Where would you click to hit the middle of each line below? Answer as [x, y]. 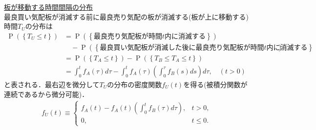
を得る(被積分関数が [215, 84]
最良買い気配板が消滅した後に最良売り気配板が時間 [182, 47]
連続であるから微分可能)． [46, 94]
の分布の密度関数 [135, 84]
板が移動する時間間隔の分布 [48, 7]
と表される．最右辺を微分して [52, 84]
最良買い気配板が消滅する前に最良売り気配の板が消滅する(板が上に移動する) [126, 16]
